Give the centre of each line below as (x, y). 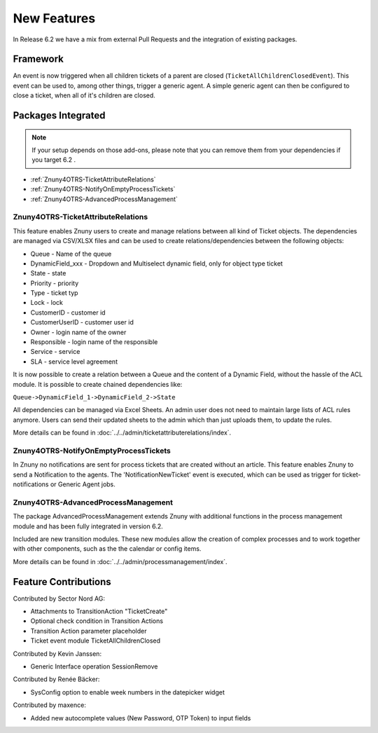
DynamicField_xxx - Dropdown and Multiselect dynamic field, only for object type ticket (157, 263)
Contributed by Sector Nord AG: (59, 598)
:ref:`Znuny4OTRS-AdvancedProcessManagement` (104, 199)
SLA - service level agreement (74, 362)
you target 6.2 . (54, 160)
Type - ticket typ (54, 293)
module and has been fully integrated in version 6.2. (88, 526)
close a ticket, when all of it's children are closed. (84, 95)
